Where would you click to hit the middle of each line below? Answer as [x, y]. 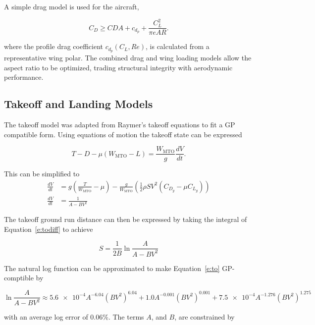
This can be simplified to [42, 174]
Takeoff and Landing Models [79, 104]
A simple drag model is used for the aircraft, [72, 6]
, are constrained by [205, 317]
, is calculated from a [178, 46]
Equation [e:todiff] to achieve [49, 229]
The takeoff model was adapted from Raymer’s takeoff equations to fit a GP [120, 124]
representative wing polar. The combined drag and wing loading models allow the [128, 58]
